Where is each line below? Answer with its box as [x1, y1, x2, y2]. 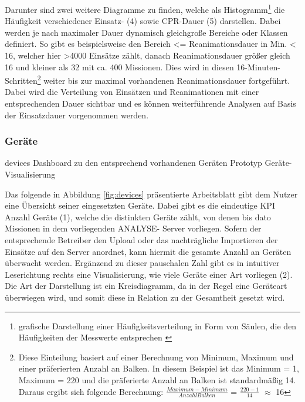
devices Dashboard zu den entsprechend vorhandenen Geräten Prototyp [5, 156, 262, 169]
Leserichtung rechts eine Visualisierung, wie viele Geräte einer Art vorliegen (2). [5, 268, 293, 280]
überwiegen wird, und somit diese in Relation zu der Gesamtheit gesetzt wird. [5, 291, 285, 303]
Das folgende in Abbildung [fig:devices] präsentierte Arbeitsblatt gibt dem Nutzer [5, 188, 298, 200]
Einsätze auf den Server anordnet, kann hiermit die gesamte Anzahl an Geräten [5, 245, 292, 257]
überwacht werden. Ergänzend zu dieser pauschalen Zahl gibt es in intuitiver [5, 257, 280, 269]
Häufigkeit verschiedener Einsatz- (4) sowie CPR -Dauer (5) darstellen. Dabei [5, 15, 281, 27]
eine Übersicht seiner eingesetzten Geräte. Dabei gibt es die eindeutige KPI [5, 199, 275, 212]
